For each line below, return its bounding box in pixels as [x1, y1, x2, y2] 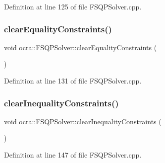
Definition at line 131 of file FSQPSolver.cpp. [4, 76, 142, 85]
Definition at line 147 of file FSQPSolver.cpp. [4, 150, 142, 160]
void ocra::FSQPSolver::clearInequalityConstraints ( [4, 116, 162, 126]
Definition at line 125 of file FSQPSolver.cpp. [4, 1, 142, 11]
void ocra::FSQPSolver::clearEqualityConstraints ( [4, 42, 157, 52]
